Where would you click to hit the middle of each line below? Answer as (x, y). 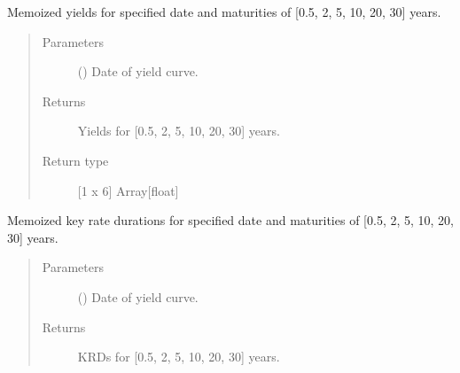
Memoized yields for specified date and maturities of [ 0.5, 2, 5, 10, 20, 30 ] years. (224, 12)
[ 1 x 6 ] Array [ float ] (128, 190)
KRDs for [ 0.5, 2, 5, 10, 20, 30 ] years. (179, 357)
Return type (75, 160)
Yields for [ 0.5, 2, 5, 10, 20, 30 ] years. (179, 131)
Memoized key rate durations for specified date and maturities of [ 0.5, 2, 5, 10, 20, (231, 220)
